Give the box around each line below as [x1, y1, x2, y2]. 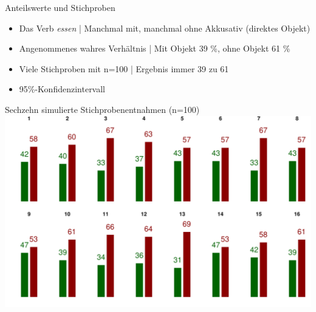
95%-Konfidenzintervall [19, 83, 106, 95]
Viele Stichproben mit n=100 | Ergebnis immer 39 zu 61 [19, 62, 229, 75]
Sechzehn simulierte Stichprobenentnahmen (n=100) [5, 103, 200, 115]
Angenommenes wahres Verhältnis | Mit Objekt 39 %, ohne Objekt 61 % [19, 42, 290, 55]
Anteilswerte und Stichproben [5, 1, 115, 13]
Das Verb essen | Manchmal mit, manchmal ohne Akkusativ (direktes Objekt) [19, 21, 311, 34]
